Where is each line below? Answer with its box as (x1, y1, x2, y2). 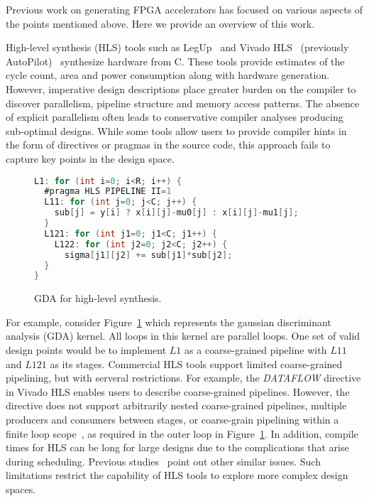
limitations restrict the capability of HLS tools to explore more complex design (6, 468, 348, 483)
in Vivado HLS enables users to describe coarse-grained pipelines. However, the (6, 384, 350, 399)
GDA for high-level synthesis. (34, 291, 162, 306)
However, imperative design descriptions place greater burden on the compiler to (6, 81, 356, 96)
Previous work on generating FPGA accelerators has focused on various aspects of (6, 2, 363, 16)
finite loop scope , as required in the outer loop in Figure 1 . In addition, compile (6, 426, 358, 441)
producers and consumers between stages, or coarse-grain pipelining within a (6, 412, 339, 427)
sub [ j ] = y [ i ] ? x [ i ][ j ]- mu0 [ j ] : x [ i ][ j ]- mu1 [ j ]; (54, 208, 299, 218)
